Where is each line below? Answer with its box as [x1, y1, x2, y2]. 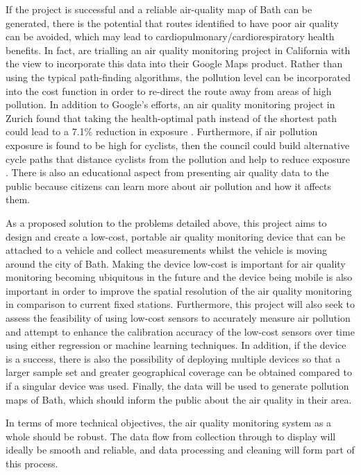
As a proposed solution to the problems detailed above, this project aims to [6, 215, 327, 230]
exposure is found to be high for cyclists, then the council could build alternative [6, 137, 350, 152]
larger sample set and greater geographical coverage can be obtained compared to [6, 365, 352, 379]
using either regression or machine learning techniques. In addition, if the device [6, 338, 346, 352]
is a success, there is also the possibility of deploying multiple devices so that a [6, 351, 341, 365]
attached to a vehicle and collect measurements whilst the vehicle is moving [6, 243, 328, 257]
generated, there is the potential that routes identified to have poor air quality [6, 15, 339, 30]
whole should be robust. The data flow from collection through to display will [6, 429, 336, 443]
